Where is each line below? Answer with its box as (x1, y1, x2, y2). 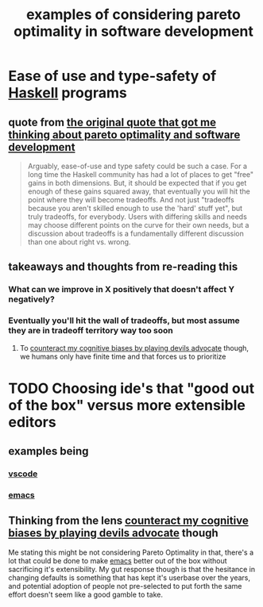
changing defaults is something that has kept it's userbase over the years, (8, 573, 251, 582)
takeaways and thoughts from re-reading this (8, 260, 238, 274)
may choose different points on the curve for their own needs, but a (27, 221, 249, 229)
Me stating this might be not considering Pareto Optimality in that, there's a (8, 547, 254, 557)
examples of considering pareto (26, 6, 241, 24)
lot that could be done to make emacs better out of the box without (8, 555, 228, 565)
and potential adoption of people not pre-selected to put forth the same (8, 581, 242, 590)
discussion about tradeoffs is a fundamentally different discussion (27, 229, 245, 238)
